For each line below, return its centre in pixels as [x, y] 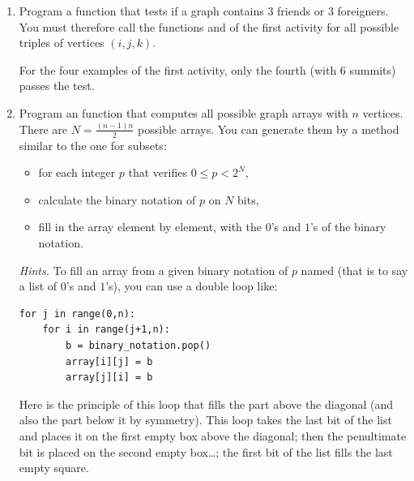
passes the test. [57, 86]
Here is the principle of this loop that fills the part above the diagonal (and [206, 404]
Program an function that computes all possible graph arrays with [184, 112]
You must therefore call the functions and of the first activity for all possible [209, 26]
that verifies [158, 172]
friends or [301, 11]
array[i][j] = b [109, 361]
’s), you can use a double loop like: [192, 286]
